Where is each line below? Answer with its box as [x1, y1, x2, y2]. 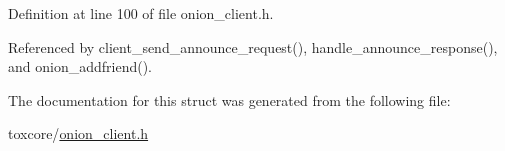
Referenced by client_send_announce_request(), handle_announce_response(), [8, 36, 498, 57]
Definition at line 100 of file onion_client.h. [8, 3, 274, 23]
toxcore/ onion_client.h [8, 123, 149, 144]
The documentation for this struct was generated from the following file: [8, 89, 451, 110]
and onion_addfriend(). [8, 56, 152, 77]
